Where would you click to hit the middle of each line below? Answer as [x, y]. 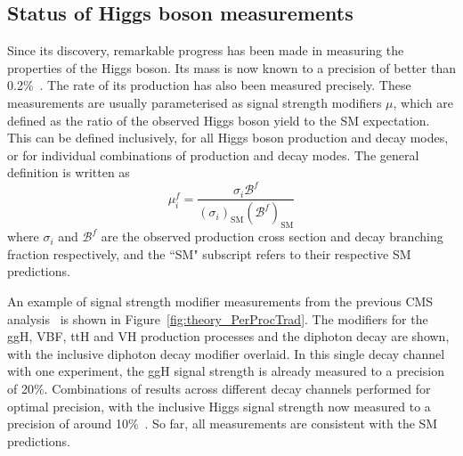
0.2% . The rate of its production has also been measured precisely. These [209, 85]
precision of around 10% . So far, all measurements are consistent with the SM [223, 423]
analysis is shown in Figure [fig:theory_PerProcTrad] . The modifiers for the [218, 318]
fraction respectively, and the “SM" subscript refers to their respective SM [209, 253]
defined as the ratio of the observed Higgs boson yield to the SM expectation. [219, 120]
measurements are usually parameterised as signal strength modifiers [195, 102]
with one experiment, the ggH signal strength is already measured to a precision [226, 371]
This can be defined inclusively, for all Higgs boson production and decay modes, [228, 138]
